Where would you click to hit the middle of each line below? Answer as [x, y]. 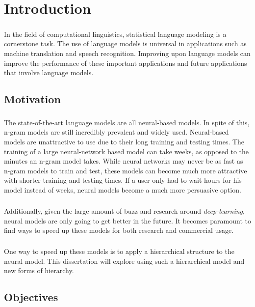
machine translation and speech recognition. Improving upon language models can [127, 53]
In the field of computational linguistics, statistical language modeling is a [115, 34]
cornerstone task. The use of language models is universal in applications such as [125, 43]
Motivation [32, 99]
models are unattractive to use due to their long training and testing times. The [124, 142]
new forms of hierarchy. [39, 270]
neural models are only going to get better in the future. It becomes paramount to [127, 220]
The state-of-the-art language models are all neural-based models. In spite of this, [127, 122]
